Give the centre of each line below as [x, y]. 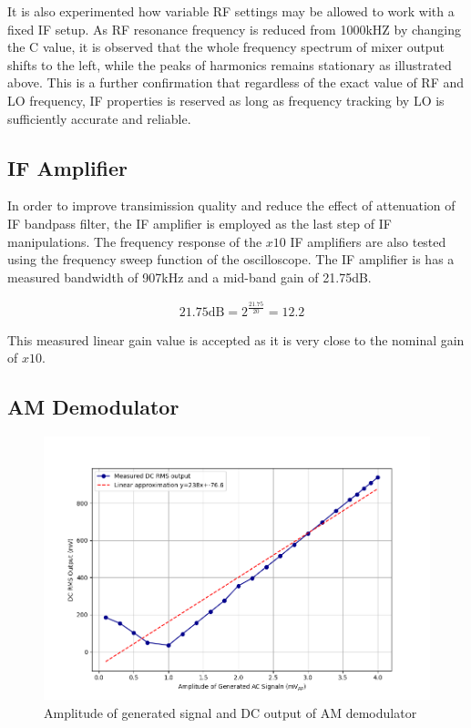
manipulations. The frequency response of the [135, 241]
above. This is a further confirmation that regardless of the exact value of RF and [236, 82]
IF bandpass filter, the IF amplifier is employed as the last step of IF [200, 223]
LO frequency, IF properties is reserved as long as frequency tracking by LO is [226, 100]
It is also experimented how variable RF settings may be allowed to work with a [231, 11]
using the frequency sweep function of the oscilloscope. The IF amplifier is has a [231, 259]
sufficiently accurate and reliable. [99, 118]
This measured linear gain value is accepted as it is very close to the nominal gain [236, 339]
